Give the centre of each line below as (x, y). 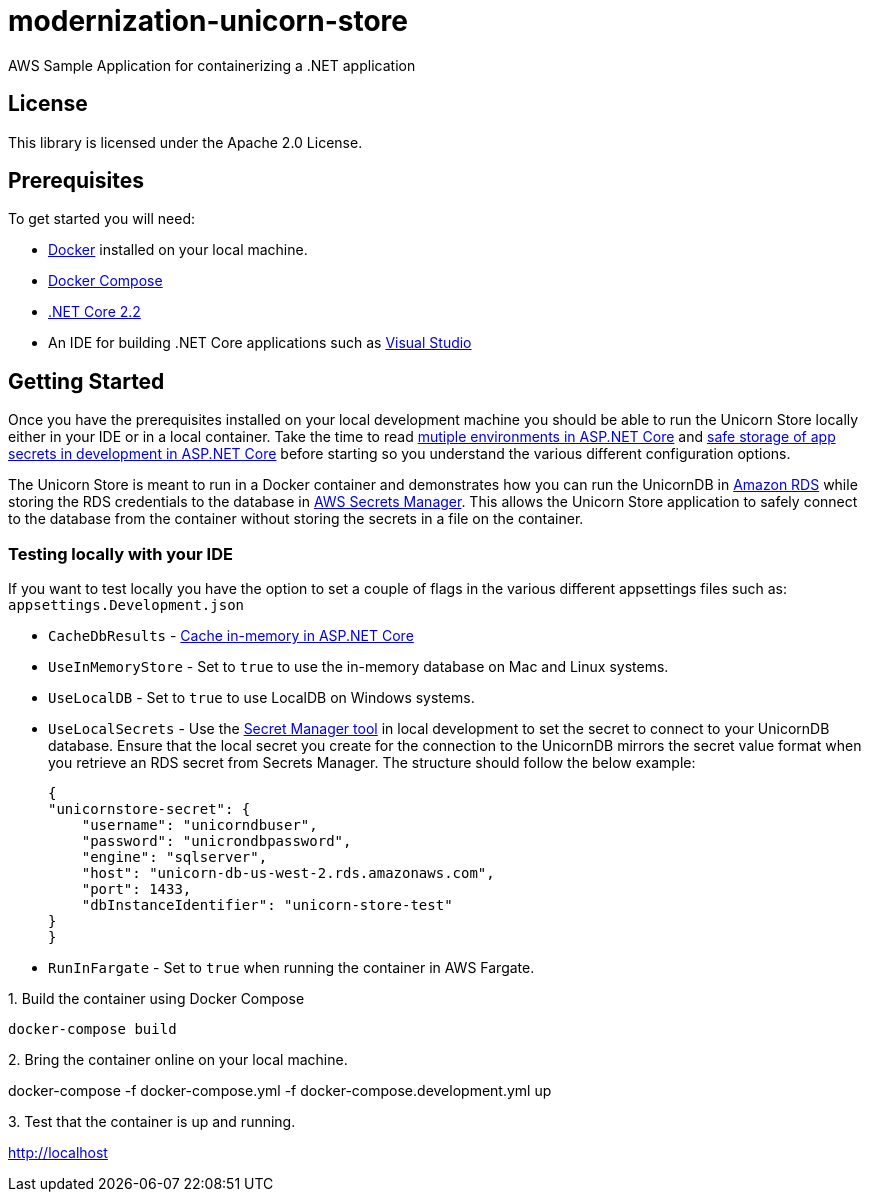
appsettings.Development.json (126, 605)
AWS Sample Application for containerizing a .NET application (212, 65)
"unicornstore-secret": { (149, 809)
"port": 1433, (136, 889)
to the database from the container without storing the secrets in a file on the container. (296, 519)
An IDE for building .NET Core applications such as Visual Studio (260, 343)
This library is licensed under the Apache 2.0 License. (185, 142)
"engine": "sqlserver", (174, 857)
